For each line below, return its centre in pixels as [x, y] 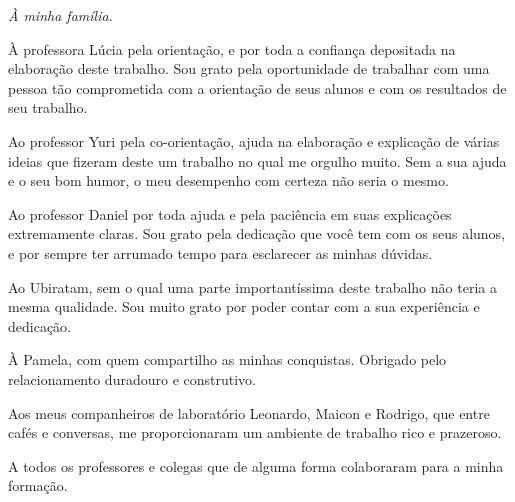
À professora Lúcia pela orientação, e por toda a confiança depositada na [232, 48]
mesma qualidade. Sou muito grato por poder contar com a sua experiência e [244, 306]
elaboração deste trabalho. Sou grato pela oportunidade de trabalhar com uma [249, 68]
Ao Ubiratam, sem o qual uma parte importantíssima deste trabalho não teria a [252, 286]
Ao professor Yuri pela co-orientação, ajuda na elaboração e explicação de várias [254, 140]
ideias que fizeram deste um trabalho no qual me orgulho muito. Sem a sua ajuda [257, 160]
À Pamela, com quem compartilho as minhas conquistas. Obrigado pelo [227, 359]
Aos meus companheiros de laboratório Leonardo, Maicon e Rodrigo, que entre [249, 412]
